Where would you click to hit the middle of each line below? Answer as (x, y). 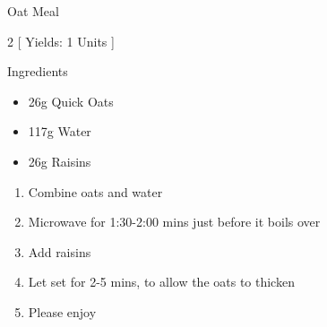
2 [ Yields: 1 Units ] (61, 41)
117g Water (60, 131)
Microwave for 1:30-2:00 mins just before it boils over (174, 222)
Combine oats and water (95, 191)
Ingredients (38, 71)
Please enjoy (62, 311)
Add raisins (60, 251)
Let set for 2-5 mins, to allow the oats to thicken (161, 282)
